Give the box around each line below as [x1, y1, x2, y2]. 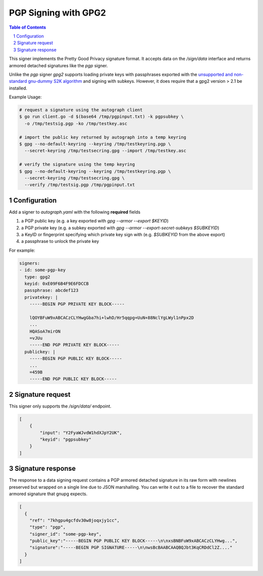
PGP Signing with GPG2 [9, 7, 106, 18]
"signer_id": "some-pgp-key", [29, 531, 102, 537]
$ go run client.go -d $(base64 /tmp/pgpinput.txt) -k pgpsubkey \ [19, 114, 184, 119]
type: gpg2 [24, 274, 51, 279]
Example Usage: [9, 94, 42, 100]
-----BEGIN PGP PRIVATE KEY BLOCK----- [29, 301, 125, 307]
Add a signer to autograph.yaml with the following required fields [9, 209, 141, 215]
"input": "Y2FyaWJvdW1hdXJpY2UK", [39, 430, 122, 435]
